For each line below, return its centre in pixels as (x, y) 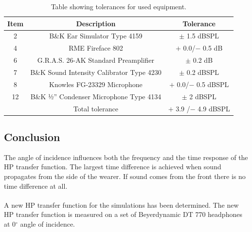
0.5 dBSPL (213, 84)
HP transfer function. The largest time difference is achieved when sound (113, 167)
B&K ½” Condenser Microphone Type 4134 (96, 96)
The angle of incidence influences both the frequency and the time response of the (126, 157)
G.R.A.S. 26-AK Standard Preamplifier (96, 60)
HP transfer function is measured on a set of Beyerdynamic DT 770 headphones (123, 214)
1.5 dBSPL (203, 36)
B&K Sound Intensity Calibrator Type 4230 (96, 72)
